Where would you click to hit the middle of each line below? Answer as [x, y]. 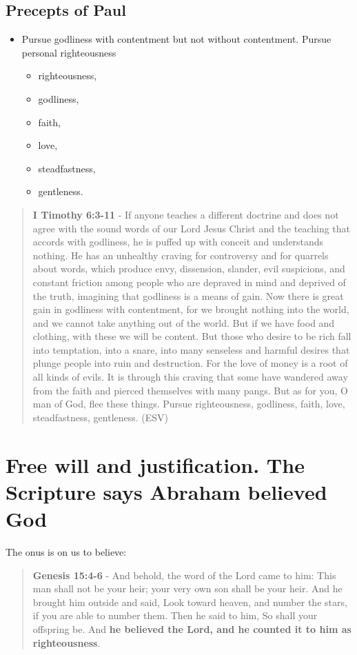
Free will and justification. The [155, 464]
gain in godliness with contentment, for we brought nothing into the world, [191, 309]
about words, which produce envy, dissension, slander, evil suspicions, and [189, 269]
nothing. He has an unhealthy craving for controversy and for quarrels [181, 255]
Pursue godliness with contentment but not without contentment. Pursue [176, 39]
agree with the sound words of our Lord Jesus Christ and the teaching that [192, 228]
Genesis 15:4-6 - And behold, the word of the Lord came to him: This [184, 575]
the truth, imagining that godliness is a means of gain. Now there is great [188, 295]
